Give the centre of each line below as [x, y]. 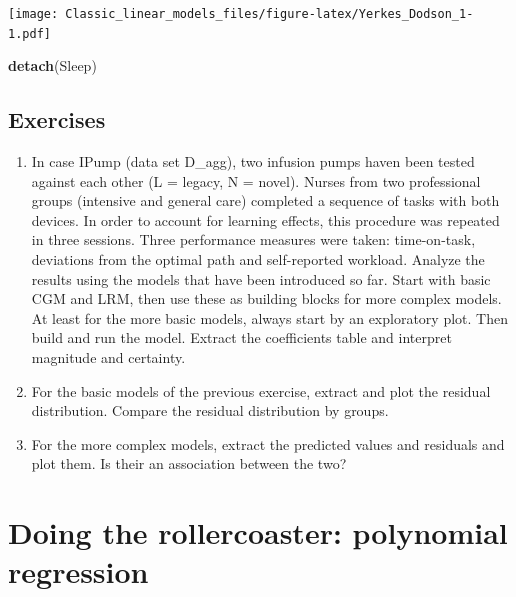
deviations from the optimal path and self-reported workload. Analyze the [258, 259]
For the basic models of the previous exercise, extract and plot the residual [261, 390]
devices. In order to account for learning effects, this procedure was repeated [265, 219]
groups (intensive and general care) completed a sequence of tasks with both [265, 200]
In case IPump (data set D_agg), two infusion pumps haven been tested [253, 161]
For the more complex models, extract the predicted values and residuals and [268, 443]
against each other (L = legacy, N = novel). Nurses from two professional [256, 180]
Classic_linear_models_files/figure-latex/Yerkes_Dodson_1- [269, 14]
